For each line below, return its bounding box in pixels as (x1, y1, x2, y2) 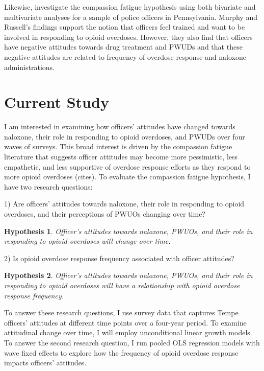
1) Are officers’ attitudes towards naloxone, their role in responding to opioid (4, 198, 245, 209)
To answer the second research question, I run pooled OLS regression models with (4, 337, 260, 347)
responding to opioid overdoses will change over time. (4, 236, 171, 246)
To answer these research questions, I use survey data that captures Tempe (4, 307, 239, 318)
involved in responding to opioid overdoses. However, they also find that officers (4, 31, 253, 42)
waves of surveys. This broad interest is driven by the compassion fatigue (4, 141, 232, 152)
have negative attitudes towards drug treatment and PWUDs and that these (4, 41, 243, 52)
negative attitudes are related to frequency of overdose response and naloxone (4, 51, 246, 62)
